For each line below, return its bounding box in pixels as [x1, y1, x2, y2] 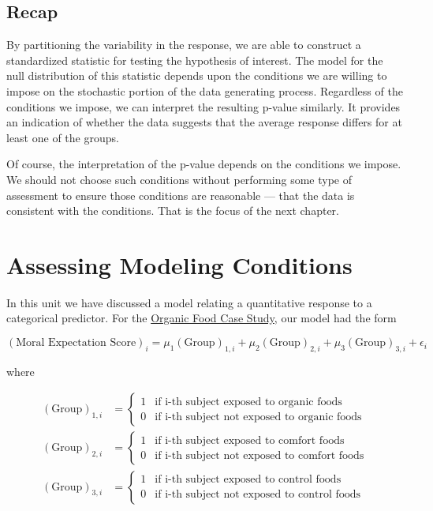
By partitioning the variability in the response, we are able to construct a [6, 36, 361, 53]
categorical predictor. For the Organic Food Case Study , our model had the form [6, 310, 397, 326]
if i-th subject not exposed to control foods [155, 489, 361, 501]
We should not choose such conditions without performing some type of [6, 171, 352, 187]
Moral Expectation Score [16, 337, 136, 349]
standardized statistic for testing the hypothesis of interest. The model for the [6, 51, 383, 68]
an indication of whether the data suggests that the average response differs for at [6, 114, 402, 130]
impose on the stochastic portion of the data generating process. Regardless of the [6, 82, 403, 99]
